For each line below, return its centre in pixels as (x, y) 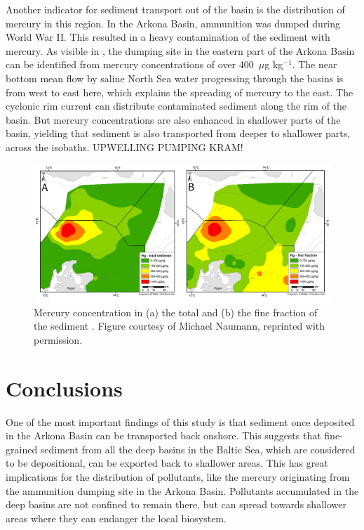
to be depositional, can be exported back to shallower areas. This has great (167, 463)
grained (22, 449)
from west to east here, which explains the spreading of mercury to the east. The (180, 92)
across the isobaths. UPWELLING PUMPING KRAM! (124, 147)
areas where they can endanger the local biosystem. (116, 518)
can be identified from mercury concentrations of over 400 (130, 64)
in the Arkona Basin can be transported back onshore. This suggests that (163, 435)
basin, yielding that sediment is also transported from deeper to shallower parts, (178, 133)
